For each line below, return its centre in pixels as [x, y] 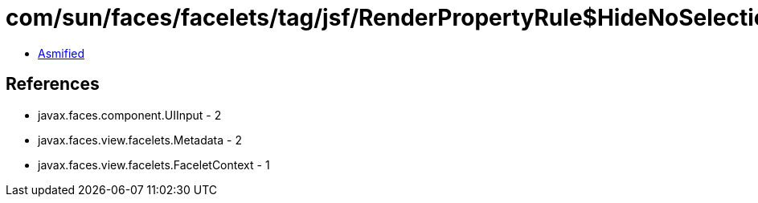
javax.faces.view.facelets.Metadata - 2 [140, 140]
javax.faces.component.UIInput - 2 [130, 115]
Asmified [61, 53]
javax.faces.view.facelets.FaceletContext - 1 [154, 164]
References [53, 84]
